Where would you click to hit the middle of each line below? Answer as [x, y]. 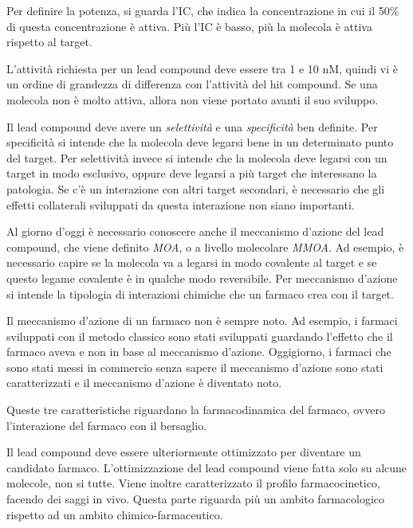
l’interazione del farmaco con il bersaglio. [107, 425]
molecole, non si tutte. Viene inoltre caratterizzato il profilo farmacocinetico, [193, 483]
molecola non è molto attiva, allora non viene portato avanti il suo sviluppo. [193, 99]
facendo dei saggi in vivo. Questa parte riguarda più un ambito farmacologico [196, 499]
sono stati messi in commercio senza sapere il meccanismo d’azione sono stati [195, 367]
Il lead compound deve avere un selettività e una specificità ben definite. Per [192, 126]
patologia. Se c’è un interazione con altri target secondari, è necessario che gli [196, 188]
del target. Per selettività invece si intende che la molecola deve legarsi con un [197, 157]
